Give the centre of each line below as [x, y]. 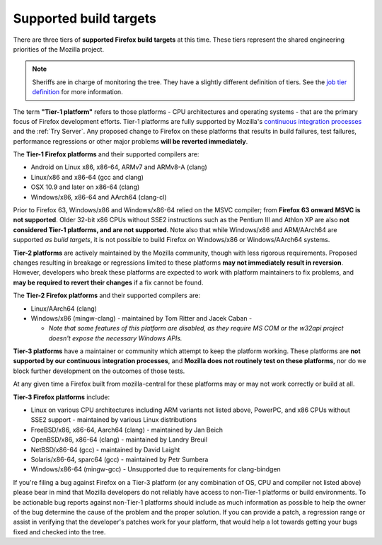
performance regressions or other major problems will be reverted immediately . [131, 141]
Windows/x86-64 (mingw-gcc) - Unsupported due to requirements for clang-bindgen [156, 469]
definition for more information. [77, 92]
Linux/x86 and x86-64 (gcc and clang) [87, 177]
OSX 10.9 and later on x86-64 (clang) [85, 187]
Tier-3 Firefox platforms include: [61, 397]
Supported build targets [85, 18]
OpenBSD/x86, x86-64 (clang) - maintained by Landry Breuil [119, 440]
